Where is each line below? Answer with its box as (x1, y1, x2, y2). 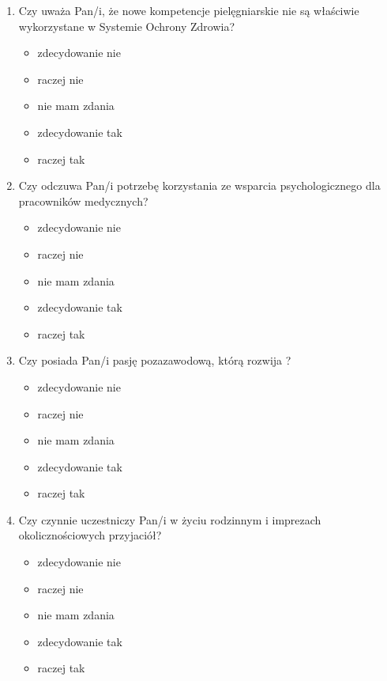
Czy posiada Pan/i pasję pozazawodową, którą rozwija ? (18, 352, 291, 369)
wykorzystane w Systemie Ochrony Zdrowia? (18, 17, 235, 34)
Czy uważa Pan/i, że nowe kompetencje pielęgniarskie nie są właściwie (18, 2, 359, 18)
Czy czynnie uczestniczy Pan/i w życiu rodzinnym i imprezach (18, 511, 321, 528)
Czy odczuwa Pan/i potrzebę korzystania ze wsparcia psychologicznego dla (18, 177, 381, 194)
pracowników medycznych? (18, 192, 148, 209)
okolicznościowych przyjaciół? (18, 527, 162, 543)
